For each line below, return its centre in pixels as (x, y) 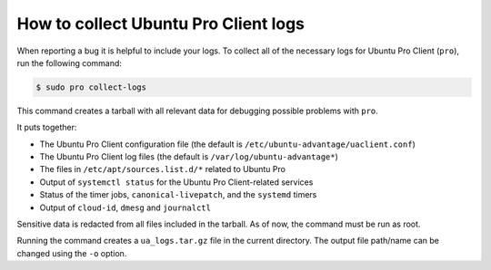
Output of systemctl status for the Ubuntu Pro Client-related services (176, 182)
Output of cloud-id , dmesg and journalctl (125, 207)
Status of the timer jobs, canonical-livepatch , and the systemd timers (178, 195)
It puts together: (47, 128)
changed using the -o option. (72, 253)
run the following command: (70, 63)
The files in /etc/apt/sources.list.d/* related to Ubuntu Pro (163, 169)
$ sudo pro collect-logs (91, 87)
